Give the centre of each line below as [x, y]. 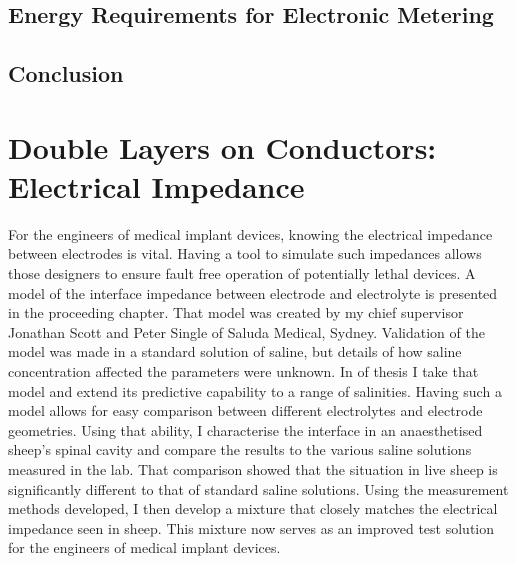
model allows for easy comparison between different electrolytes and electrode [245, 410]
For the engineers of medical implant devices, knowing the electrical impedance [250, 233]
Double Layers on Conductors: [222, 146]
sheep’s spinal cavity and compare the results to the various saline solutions [240, 449]
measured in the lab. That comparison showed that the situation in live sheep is [253, 469]
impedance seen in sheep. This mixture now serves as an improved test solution [251, 527]
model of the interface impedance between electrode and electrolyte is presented [253, 292]
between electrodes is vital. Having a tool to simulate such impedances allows [245, 253]
